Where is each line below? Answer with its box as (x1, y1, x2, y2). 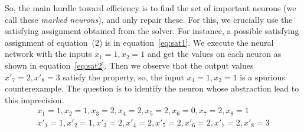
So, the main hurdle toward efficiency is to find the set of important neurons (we (5, 2, 296, 13)
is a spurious (240, 70, 285, 83)
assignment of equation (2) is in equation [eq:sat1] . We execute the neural (5, 36, 274, 48)
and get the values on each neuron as (147, 48, 282, 60)
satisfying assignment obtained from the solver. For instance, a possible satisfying (5, 25, 299, 37)
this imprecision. (5, 93, 64, 106)
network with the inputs (5, 48, 92, 60)
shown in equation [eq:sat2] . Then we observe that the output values (5, 59, 254, 71)
